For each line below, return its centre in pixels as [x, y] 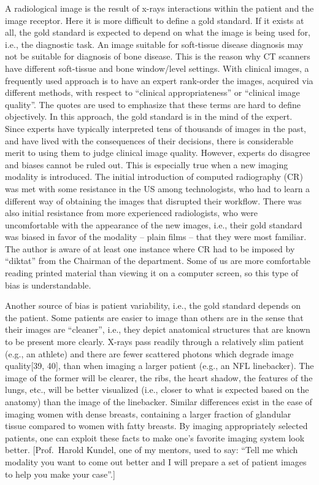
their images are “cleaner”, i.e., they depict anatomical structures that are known [158, 329]
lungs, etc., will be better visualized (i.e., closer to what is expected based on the [157, 390]
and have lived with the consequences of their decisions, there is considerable [149, 140]
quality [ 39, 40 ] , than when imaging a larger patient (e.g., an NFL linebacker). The [159, 366]
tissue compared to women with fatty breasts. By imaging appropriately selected [156, 426]
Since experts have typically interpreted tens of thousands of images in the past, [156, 128]
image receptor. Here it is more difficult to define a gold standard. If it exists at [155, 20]
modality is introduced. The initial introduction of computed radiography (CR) [154, 177]
